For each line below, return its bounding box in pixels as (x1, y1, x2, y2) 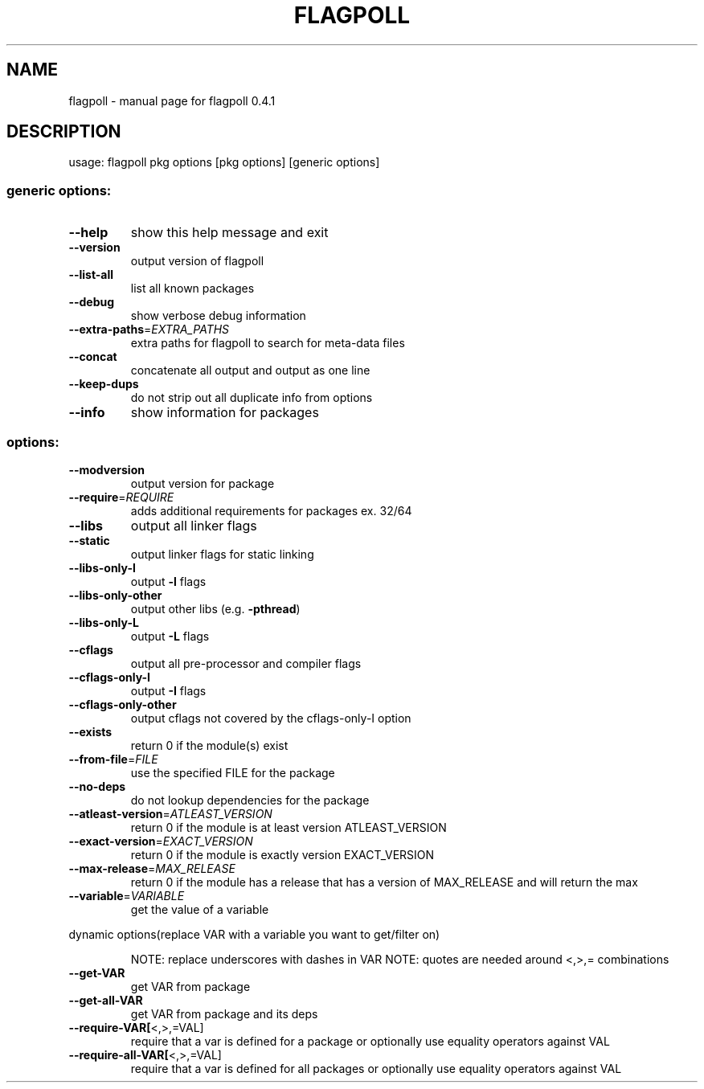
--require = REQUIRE (68, 489, 174, 504)
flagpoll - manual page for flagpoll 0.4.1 (68, 93, 276, 108)
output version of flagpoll (130, 254, 264, 268)
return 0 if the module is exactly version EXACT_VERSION (130, 847, 435, 862)
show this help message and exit (130, 224, 329, 241)
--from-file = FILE (68, 751, 158, 766)
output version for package (130, 476, 275, 490)
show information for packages (130, 404, 319, 421)
